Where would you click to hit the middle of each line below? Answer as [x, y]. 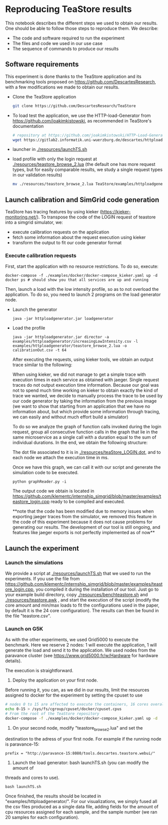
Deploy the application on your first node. [55, 680]
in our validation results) [37, 175]
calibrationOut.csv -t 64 [39, 350]
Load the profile [29, 328]
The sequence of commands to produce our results [65, 48]
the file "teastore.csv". [28, 616]
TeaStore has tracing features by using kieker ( [53, 212]
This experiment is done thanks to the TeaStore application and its [73, 76]
